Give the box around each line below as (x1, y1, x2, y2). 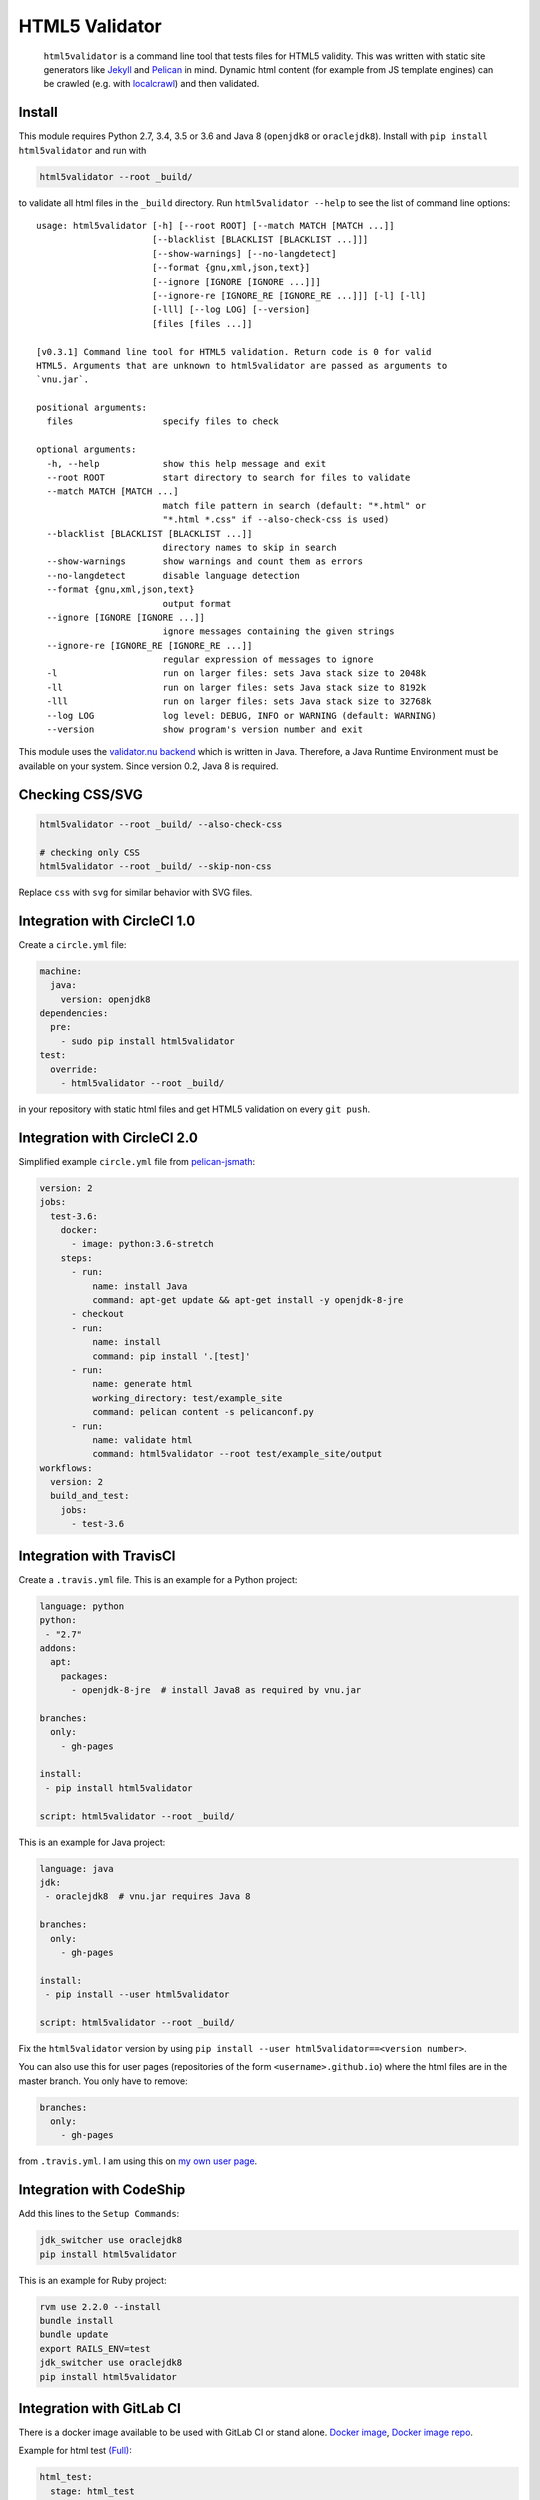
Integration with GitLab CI (18, 2400, 182, 2417)
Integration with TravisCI (18, 1547, 176, 1564)
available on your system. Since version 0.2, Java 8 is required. (18, 760, 279, 772)
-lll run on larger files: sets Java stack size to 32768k (46, 696, 432, 707)
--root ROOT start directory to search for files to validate (46, 472, 411, 484)
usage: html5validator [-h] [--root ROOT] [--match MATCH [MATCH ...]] (36, 220, 395, 231)
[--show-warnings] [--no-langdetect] (151, 248, 337, 259)
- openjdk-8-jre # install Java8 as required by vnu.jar (71, 1685, 362, 1696)
